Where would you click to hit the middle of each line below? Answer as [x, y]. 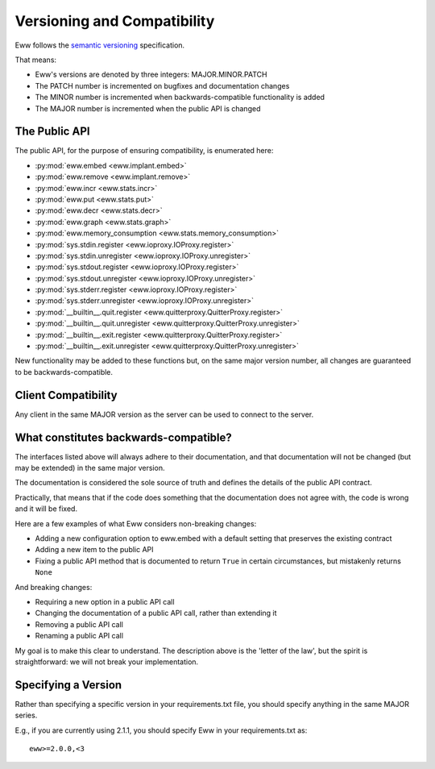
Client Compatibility [66, 395]
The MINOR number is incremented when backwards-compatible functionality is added [180, 98]
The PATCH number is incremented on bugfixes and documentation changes [162, 85]
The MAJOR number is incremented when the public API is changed [148, 108]
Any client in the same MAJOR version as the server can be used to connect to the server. [164, 414]
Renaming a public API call [79, 636]
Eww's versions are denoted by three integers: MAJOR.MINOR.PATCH [151, 75]
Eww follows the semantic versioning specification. [100, 45]
